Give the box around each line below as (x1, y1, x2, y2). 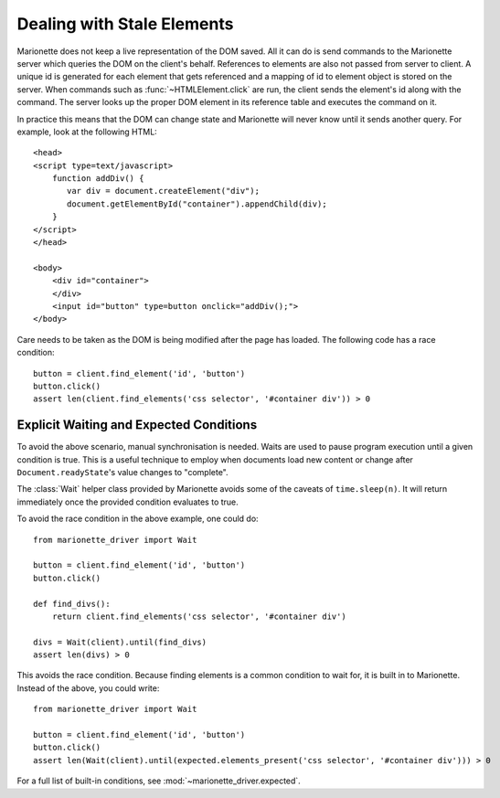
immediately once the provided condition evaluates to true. (16, 496, 239, 507)
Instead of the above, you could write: (16, 682, 160, 694)
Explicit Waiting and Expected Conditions (16, 417, 258, 433)
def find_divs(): (33, 599, 111, 609)
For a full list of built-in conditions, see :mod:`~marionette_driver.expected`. (16, 775, 301, 786)
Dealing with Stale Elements (16, 14, 234, 34)
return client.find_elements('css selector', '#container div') (51, 611, 346, 622)
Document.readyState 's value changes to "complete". (16, 467, 229, 477)
